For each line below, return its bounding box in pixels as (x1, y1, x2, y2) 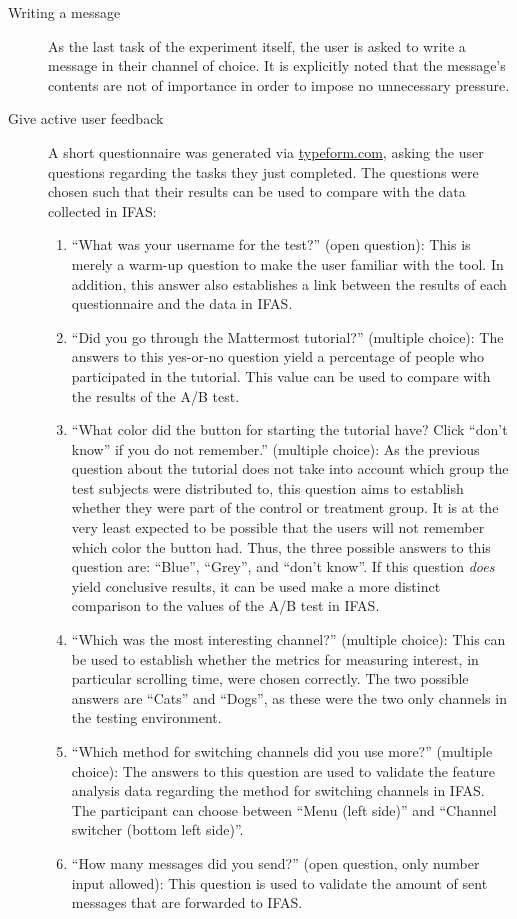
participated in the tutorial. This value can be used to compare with (71, 365, 491, 386)
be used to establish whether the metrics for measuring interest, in (71, 648, 479, 669)
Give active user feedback (8, 108, 164, 129)
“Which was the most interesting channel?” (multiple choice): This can (71, 629, 506, 650)
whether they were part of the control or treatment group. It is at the (71, 497, 499, 518)
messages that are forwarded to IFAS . (71, 892, 303, 913)
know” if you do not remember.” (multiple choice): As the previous (71, 438, 480, 459)
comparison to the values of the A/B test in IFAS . (71, 595, 380, 616)
